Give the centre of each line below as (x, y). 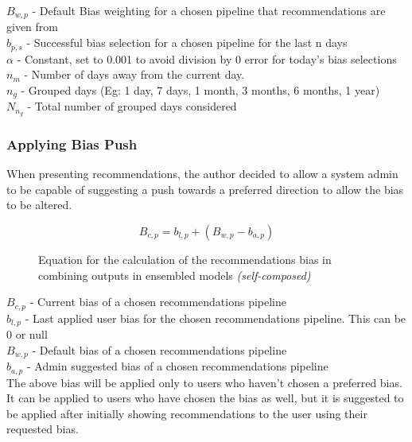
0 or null (27, 334)
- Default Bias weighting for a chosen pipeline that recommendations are (209, 10)
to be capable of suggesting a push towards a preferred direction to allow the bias (205, 189)
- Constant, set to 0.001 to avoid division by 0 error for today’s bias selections (207, 58)
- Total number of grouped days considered (132, 106)
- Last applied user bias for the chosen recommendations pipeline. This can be (216, 318)
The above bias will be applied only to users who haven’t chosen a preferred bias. (204, 382)
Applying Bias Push (72, 143)
